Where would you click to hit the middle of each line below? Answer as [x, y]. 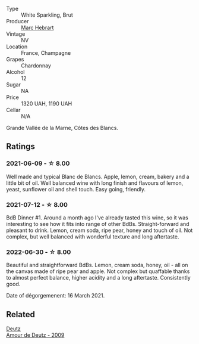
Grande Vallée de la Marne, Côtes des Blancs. [62, 128]
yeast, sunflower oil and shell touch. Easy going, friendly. [76, 189]
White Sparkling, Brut [47, 15]
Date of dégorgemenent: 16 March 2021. [56, 296]
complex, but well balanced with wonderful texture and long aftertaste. [93, 236]
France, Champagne [46, 53]
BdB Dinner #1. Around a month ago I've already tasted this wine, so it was [97, 218]
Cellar [13, 110]
